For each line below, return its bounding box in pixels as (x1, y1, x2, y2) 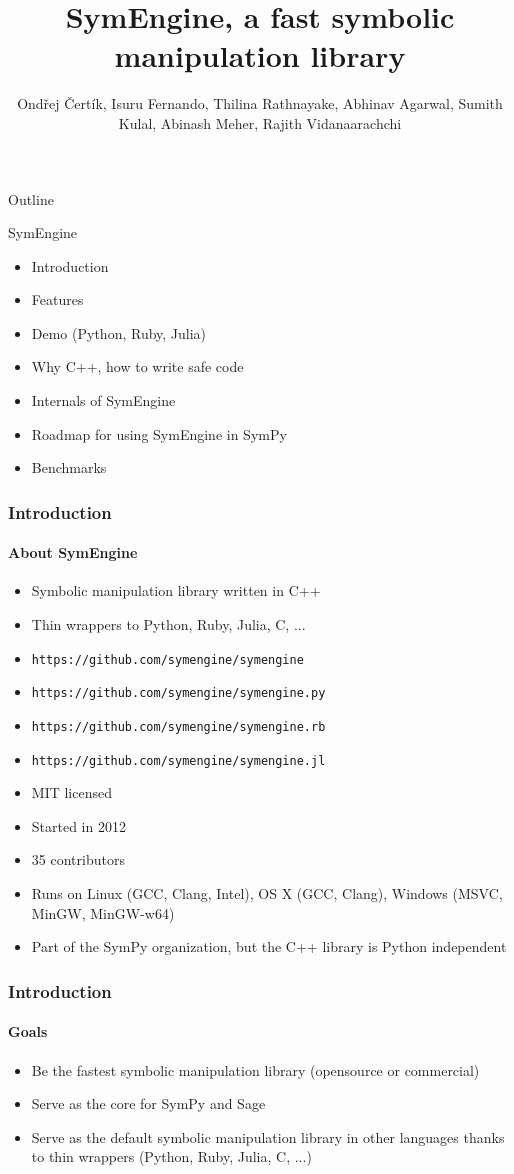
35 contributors (31, 849, 125, 870)
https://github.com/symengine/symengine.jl (31, 753, 326, 768)
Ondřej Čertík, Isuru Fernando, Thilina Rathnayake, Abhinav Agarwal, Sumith (17, 93, 503, 114)
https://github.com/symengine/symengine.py (31, 686, 326, 701)
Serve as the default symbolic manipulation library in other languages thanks (31, 1126, 505, 1147)
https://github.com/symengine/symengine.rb (31, 719, 326, 734)
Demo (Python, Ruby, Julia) (31, 322, 207, 343)
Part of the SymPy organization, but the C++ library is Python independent (31, 936, 507, 957)
